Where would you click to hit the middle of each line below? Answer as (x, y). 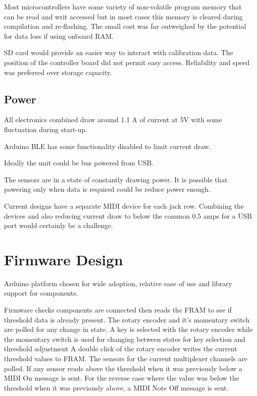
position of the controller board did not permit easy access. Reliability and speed (127, 62)
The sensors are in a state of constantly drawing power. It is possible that (116, 179)
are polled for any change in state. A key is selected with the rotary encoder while (128, 329)
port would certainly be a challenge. (58, 225)
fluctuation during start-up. (46, 129)
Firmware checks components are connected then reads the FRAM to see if (118, 310)
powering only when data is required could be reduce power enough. (107, 189)
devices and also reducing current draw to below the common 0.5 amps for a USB (128, 215)
